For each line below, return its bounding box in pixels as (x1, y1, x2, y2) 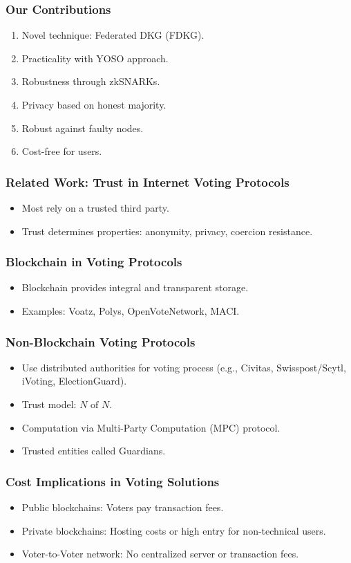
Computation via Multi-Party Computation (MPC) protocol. (21, 420, 281, 434)
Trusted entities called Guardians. (21, 443, 166, 458)
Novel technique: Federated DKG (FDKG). (21, 28, 205, 42)
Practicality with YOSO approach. (21, 50, 169, 65)
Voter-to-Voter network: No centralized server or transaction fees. (21, 546, 299, 561)
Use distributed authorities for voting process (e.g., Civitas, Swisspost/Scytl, (21, 360, 346, 374)
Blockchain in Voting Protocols (6, 253, 182, 270)
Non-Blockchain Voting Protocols (6, 333, 196, 350)
